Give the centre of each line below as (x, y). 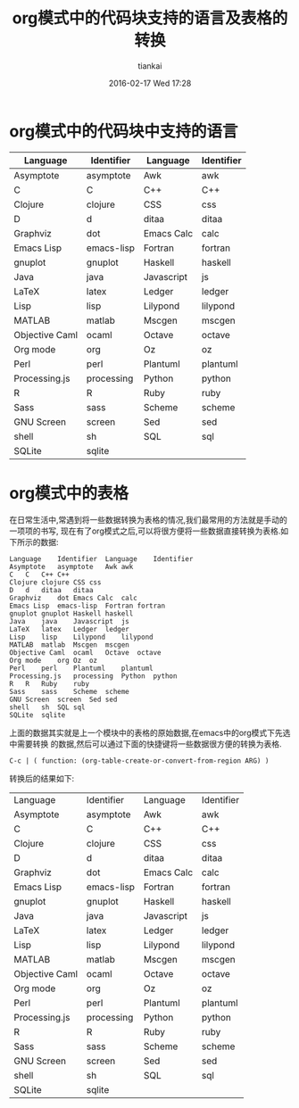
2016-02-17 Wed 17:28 (150, 83)
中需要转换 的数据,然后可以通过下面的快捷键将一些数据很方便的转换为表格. (146, 744)
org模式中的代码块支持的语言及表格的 (150, 18)
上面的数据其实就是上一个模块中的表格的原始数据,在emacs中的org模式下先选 (150, 732)
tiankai (150, 66)
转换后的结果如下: (42, 778)
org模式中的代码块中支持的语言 (124, 131)
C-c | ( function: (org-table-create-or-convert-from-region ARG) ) (139, 761)
